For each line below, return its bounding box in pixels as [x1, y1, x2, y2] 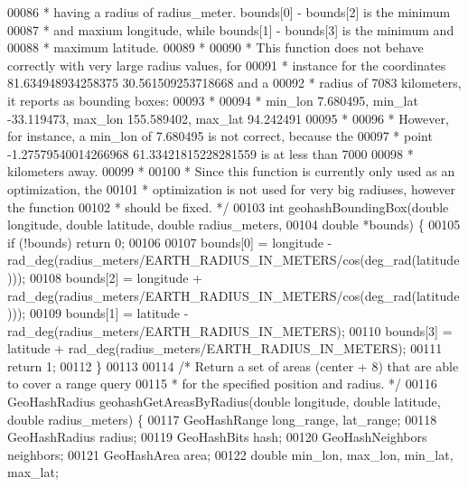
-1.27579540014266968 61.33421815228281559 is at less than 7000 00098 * [7, 144, 414, 163]
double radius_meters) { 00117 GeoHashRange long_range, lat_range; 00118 [7, 409, 437, 428]
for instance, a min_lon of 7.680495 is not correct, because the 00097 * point [7, 126, 433, 145]
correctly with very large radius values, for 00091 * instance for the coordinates [7, 55, 446, 74]
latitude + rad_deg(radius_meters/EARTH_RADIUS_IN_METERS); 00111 [7, 339, 443, 358]
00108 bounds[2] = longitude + [29, 267, 202, 286]
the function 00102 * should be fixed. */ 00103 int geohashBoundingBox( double [7, 197, 449, 216]
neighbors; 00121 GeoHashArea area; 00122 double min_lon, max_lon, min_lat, [7, 445, 454, 464]
